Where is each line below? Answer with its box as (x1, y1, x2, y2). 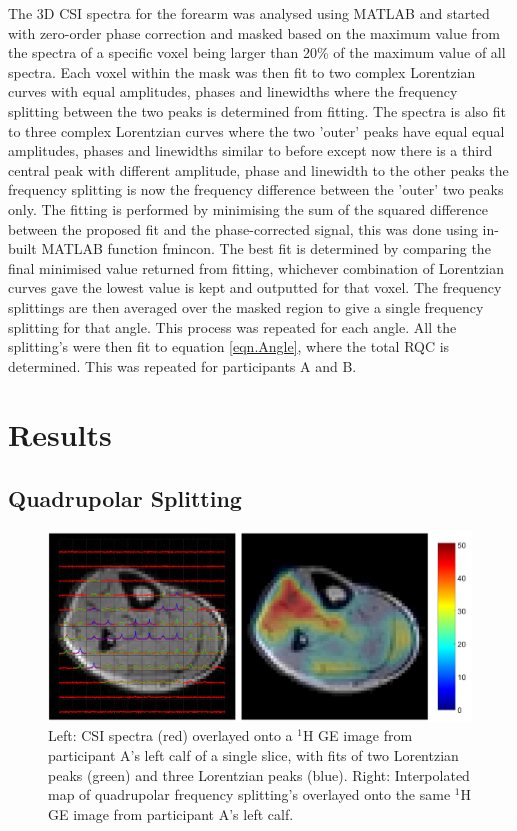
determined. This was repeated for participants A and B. (8, 355, 357, 376)
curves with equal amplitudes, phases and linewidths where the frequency (8, 81, 458, 102)
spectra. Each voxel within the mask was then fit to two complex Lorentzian (8, 61, 476, 82)
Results (8, 414, 112, 455)
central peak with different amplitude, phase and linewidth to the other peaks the (8, 159, 509, 180)
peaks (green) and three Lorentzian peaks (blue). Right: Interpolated (48, 764, 470, 785)
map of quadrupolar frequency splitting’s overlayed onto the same (48, 784, 451, 805)
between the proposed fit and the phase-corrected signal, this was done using (8, 218, 478, 239)
